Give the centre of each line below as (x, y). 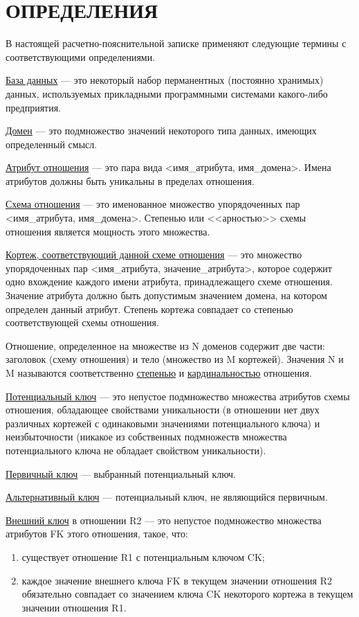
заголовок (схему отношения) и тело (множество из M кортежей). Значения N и (175, 359)
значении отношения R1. (74, 607)
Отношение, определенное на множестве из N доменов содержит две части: (165, 345)
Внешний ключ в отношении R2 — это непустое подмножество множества (164, 520)
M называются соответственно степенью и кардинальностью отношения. (159, 373)
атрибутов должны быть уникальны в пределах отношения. (130, 180)
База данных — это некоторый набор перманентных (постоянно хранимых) (165, 80)
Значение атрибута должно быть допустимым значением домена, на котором (166, 295)
